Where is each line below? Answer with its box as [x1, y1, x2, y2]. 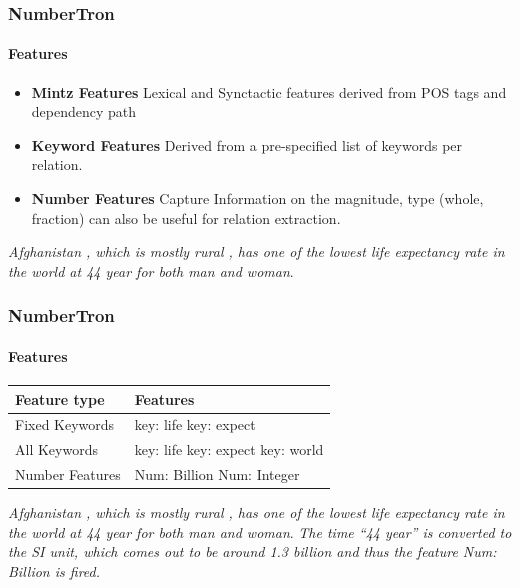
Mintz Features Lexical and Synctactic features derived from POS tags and [31, 81, 507, 102]
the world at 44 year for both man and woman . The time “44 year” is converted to [8, 521, 512, 542]
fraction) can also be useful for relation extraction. [31, 207, 341, 228]
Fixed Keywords [15, 414, 115, 435]
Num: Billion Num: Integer [134, 464, 300, 485]
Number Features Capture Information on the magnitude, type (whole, [31, 188, 484, 209]
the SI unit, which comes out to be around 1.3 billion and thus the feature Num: [8, 541, 497, 562]
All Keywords [15, 439, 98, 460]
